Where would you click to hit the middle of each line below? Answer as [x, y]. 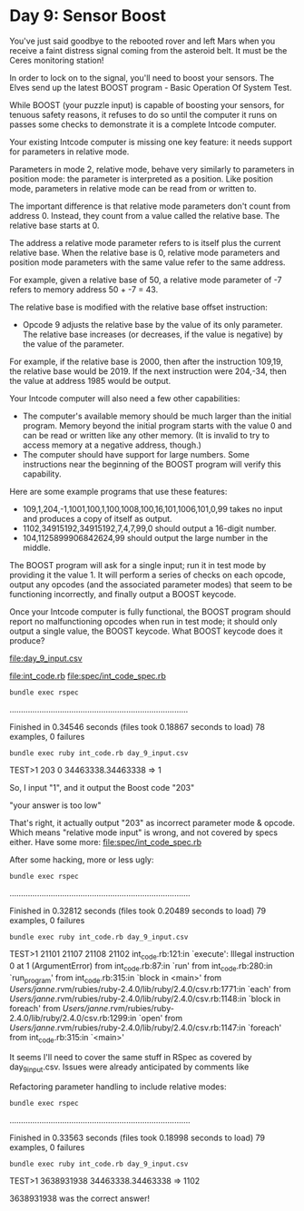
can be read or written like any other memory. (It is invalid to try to [146, 435]
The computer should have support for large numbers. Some [136, 454]
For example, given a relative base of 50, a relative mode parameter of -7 [146, 280]
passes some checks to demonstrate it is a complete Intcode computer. [143, 124]
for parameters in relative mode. [69, 152]
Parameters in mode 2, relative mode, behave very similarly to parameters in [152, 169]
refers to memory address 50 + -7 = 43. [84, 289]
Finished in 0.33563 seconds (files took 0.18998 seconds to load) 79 [137, 1137]
